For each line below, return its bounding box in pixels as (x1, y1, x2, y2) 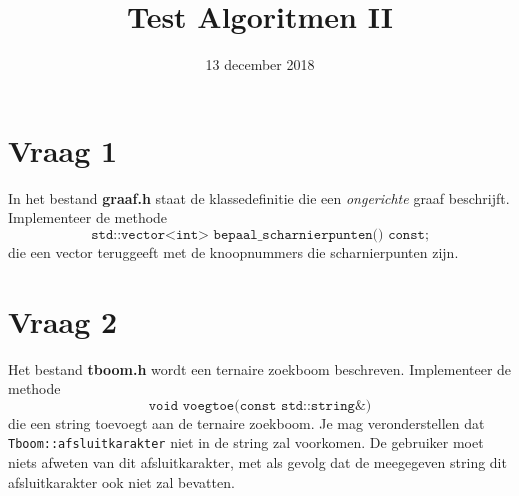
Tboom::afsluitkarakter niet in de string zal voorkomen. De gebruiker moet (8, 432, 484, 453)
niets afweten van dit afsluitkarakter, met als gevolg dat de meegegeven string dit (8, 452, 507, 472)
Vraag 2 (8, 300, 118, 341)
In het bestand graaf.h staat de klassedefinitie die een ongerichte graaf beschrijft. (8, 187, 510, 208)
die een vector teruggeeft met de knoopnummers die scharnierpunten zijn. (8, 241, 459, 262)
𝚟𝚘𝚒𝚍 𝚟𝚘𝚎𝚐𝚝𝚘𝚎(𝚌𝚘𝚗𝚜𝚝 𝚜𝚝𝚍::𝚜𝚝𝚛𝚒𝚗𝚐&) (148, 398, 372, 413)
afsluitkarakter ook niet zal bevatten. (8, 471, 235, 492)
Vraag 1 (8, 129, 118, 170)
